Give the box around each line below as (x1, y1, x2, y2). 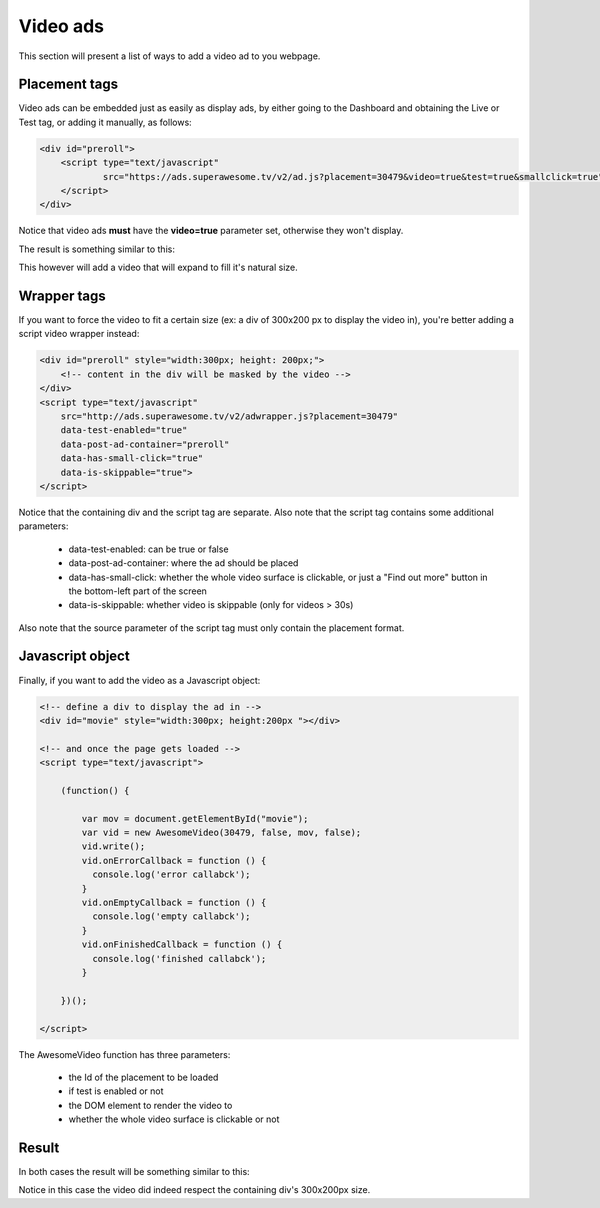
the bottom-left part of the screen (68, 585, 207, 597)
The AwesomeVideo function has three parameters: (18, 1048, 231, 1060)
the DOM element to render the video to (68, 1099, 233, 1111)
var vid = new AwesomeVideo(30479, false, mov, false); (81, 827, 362, 839)
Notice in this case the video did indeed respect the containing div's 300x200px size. (18, 1184, 371, 1196)
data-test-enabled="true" (60, 425, 188, 436)
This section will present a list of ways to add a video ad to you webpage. (18, 50, 321, 62)
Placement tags (18, 76, 119, 93)
